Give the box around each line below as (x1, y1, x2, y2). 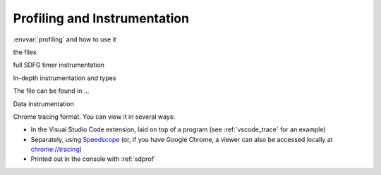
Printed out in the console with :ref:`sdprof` (30, 155, 157, 163)
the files (13, 48, 37, 56)
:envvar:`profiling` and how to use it (13, 35, 116, 44)
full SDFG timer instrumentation (13, 60, 105, 70)
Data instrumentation (13, 99, 74, 108)
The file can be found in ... (13, 86, 90, 95)
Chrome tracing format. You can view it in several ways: (13, 112, 176, 121)
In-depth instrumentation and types (13, 74, 116, 82)
